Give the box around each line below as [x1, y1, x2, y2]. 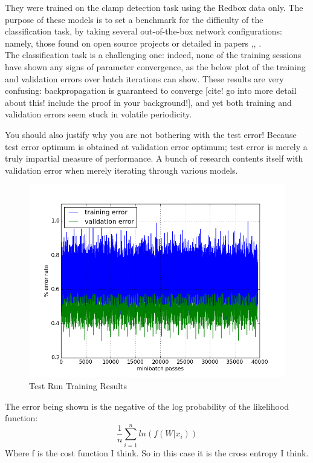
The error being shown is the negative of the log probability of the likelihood [5, 399, 289, 412]
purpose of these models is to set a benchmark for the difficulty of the [5, 13, 263, 25]
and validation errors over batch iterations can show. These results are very [5, 72, 284, 85]
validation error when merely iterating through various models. [5, 163, 238, 176]
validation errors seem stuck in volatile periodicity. [5, 108, 192, 120]
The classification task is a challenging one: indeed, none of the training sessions [5, 48, 302, 61]
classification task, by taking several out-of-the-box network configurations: [5, 25, 283, 38]
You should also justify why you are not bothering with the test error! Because [5, 128, 297, 140]
